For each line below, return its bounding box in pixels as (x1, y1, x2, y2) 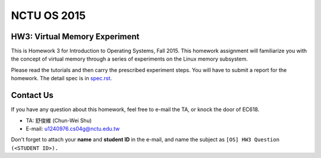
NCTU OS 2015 (11, 9, 86, 22)
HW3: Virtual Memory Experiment (11, 31, 140, 42)
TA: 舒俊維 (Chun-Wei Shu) (26, 116, 92, 124)
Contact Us (11, 90, 53, 100)
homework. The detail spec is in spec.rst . (11, 75, 112, 82)
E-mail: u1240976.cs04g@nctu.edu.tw (26, 125, 120, 132)
